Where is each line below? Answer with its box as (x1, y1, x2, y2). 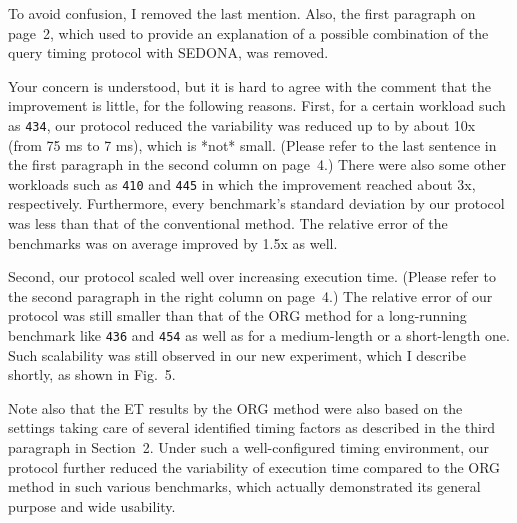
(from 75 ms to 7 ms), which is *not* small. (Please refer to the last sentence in (8, 134, 497, 155)
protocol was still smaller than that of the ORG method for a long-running (8, 305, 467, 326)
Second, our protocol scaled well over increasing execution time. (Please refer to (8, 266, 496, 287)
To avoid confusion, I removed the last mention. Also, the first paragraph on (8, 3, 476, 23)
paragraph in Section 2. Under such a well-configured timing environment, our (8, 437, 490, 458)
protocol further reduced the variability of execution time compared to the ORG (8, 456, 501, 477)
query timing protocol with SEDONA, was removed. (8, 42, 329, 63)
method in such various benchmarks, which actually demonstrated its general (8, 476, 481, 497)
